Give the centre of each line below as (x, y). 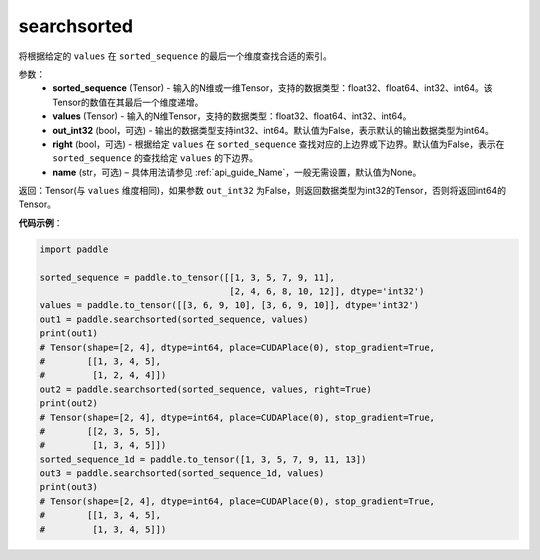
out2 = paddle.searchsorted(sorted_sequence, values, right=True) (205, 389)
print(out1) (69, 333)
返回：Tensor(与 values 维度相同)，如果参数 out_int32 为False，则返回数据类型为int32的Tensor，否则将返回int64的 (262, 191)
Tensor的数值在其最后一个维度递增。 (128, 102)
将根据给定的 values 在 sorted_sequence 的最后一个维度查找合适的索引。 (175, 56)
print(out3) (69, 487)
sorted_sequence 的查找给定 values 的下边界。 (155, 158)
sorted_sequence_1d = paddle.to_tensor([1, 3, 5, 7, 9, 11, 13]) (203, 459)
